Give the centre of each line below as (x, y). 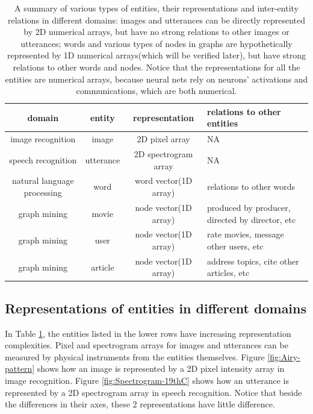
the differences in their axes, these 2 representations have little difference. (140, 404)
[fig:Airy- (284, 356)
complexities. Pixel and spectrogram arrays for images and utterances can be (147, 345)
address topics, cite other (253, 261)
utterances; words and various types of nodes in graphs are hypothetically (156, 43)
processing (43, 193)
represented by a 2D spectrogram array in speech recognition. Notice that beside (153, 392)
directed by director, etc (252, 219)
